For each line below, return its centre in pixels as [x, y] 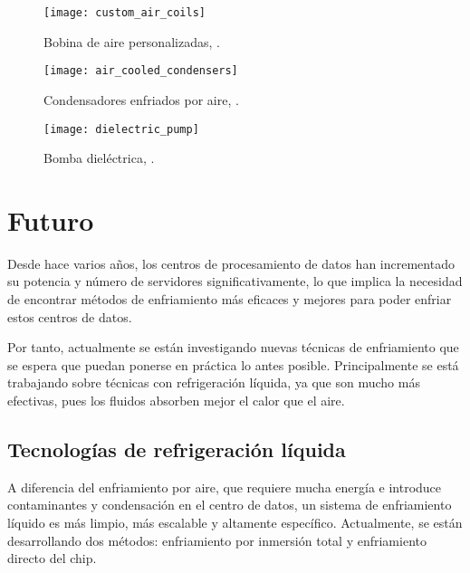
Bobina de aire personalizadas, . [132, 41]
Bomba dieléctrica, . [99, 158]
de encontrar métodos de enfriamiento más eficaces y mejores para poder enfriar [230, 299]
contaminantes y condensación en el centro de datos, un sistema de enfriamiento [230, 505]
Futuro [51, 220]
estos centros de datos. [70, 316]
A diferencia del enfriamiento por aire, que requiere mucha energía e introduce [225, 487]
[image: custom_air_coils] [125, 13]
